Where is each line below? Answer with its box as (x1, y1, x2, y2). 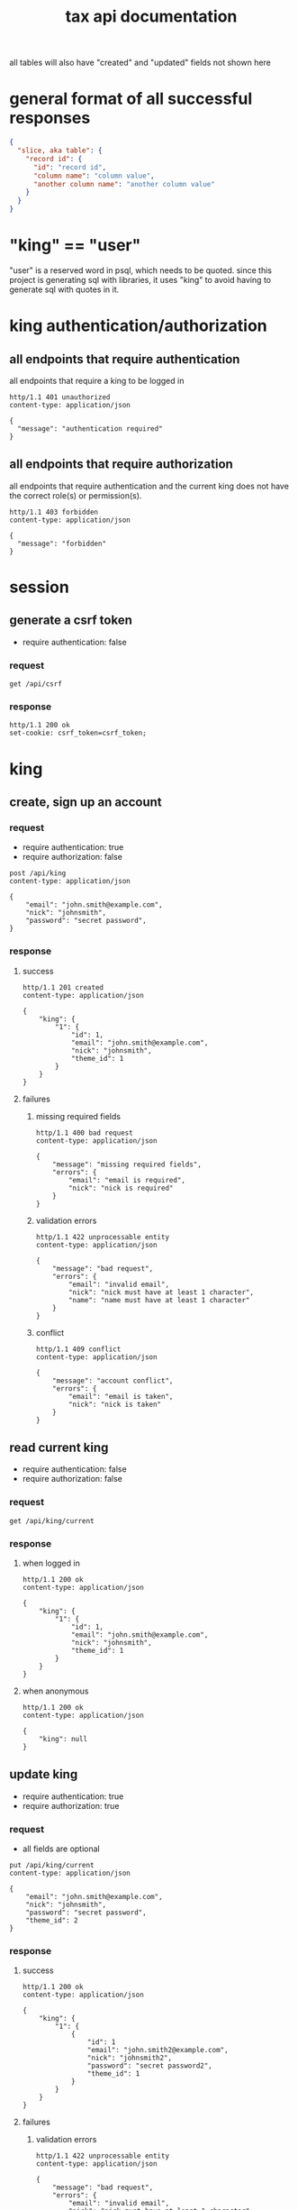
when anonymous (22, 1685, 89, 1696)
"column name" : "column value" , (32, 171, 155, 180)
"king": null (39, 1734, 88, 1743)
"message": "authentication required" (17, 424, 164, 434)
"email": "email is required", (68, 1175, 186, 1184)
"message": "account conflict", (52, 1376, 174, 1385)
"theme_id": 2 (25, 1916, 78, 1925)
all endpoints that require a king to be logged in (9, 375, 185, 386)
